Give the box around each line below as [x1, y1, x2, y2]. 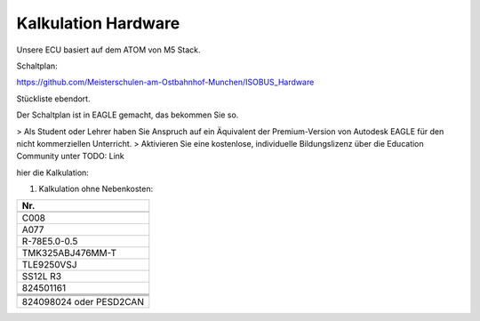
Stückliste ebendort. [16, 93, 91, 104]
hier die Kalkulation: [16, 167, 89, 178]
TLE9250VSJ [21, 259, 77, 271]
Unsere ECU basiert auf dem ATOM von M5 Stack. [16, 44, 201, 55]
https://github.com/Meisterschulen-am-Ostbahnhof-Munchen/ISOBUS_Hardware [16, 76, 315, 88]
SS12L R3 [21, 270, 62, 283]
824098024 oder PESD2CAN [21, 296, 144, 309]
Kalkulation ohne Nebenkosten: [38, 183, 154, 195]
